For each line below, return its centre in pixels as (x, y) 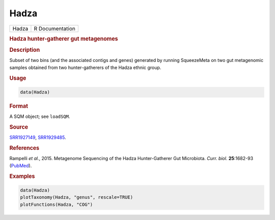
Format (19, 106)
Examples (22, 176)
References (24, 148)
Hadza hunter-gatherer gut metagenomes (64, 39)
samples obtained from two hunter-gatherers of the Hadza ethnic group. (85, 67)
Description (25, 50)
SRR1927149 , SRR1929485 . (38, 138)
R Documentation (55, 28)
